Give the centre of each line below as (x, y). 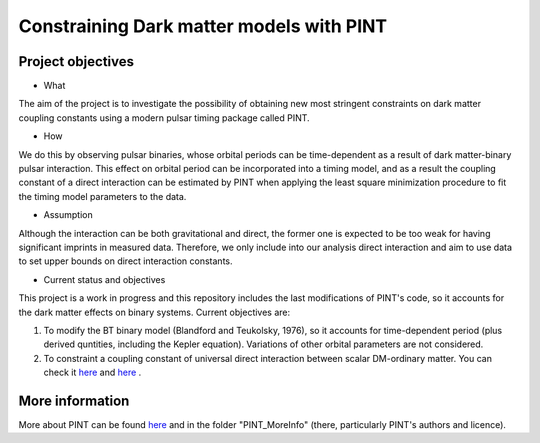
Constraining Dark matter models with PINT (203, 26)
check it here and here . (92, 372)
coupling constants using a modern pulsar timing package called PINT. (164, 117)
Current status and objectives (104, 279)
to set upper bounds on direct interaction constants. (126, 261)
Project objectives (76, 61)
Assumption (68, 215)
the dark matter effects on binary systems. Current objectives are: (154, 312)
